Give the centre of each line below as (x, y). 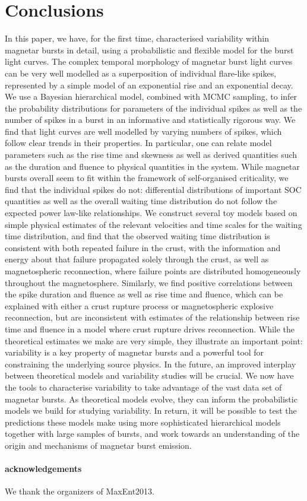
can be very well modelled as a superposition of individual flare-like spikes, (141, 73)
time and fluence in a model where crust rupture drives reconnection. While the (150, 329)
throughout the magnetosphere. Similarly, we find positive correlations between (149, 282)
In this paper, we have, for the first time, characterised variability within (137, 38)
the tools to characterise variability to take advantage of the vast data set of (143, 387)
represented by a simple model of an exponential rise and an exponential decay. (149, 85)
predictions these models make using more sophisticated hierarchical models (143, 422)
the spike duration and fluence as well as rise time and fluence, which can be (144, 294)
